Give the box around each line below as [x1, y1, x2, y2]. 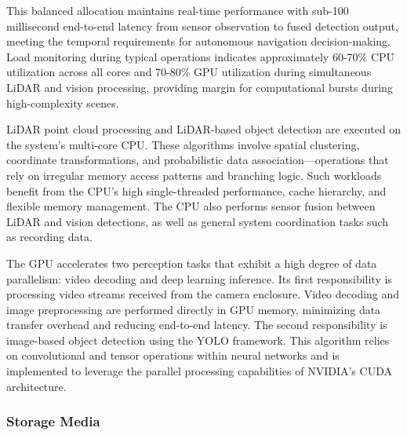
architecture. [6, 378, 67, 394]
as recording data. [6, 228, 93, 245]
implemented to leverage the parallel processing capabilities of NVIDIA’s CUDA [6, 363, 392, 379]
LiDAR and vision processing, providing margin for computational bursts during [6, 79, 393, 95]
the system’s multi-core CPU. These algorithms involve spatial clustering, [6, 136, 360, 152]
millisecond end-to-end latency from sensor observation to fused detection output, [6, 17, 398, 34]
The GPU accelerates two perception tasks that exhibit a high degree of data [6, 254, 377, 271]
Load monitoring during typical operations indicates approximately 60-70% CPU [6, 48, 395, 64]
